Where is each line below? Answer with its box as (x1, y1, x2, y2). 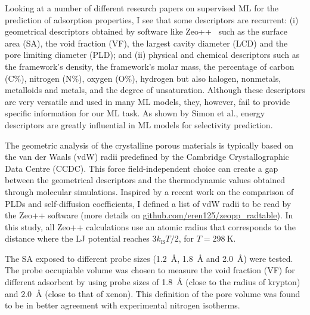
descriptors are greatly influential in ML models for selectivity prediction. (5, 118, 273, 131)
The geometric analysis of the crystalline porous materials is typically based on (5, 138, 294, 151)
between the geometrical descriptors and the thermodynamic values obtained (5, 174, 286, 186)
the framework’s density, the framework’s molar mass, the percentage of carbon (5, 60, 294, 72)
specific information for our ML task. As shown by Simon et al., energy (5, 107, 265, 119)
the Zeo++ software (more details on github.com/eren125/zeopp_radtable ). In (5, 209, 293, 221)
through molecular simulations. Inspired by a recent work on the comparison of (5, 185, 294, 197)
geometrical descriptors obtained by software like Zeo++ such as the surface (5, 25, 287, 38)
